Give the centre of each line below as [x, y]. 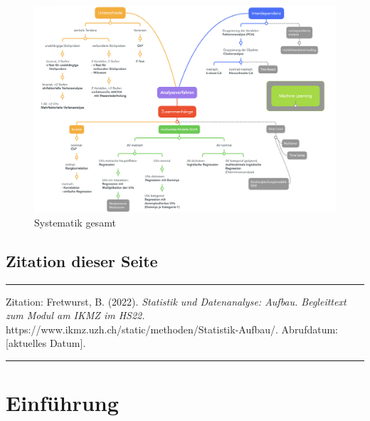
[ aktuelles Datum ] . [46, 343]
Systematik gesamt [75, 222]
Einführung [62, 403]
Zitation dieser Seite [82, 260]
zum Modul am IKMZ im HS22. [75, 315]
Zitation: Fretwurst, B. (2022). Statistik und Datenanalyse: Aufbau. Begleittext [176, 301]
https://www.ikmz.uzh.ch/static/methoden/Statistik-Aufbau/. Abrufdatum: [172, 329]
